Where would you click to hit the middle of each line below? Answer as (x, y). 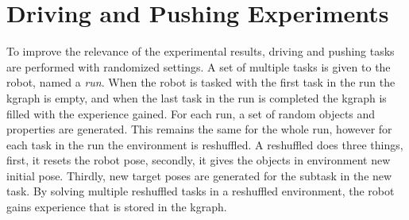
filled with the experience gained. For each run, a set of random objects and (191, 113)
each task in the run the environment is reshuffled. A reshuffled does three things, (205, 144)
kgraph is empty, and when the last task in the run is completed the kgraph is (197, 97)
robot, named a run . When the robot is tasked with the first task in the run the (201, 82)
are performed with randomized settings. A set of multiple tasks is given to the (199, 66)
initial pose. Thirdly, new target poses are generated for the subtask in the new (199, 175)
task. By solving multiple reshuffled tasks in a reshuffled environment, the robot (201, 191)
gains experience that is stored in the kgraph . (117, 207)
